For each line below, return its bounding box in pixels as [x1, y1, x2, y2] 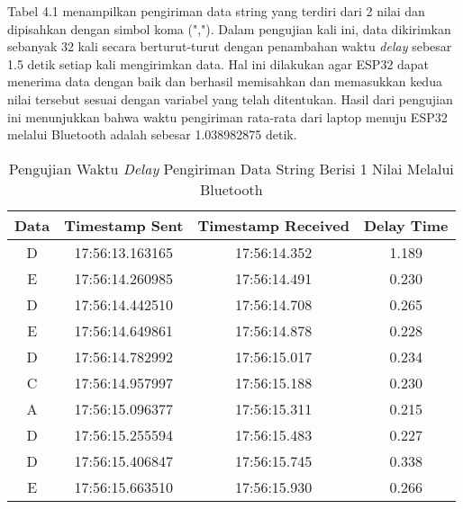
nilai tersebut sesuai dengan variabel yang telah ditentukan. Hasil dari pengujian [7, 89, 453, 108]
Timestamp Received [197, 214, 350, 236]
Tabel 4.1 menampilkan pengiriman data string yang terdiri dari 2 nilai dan [7, 2, 425, 20]
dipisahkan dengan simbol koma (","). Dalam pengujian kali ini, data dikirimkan [7, 19, 451, 38]
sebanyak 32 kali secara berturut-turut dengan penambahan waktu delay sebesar [7, 37, 452, 56]
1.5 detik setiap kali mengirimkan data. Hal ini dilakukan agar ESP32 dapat [7, 54, 430, 73]
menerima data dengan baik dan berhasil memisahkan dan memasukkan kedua [7, 72, 442, 91]
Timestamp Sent [64, 214, 184, 236]
